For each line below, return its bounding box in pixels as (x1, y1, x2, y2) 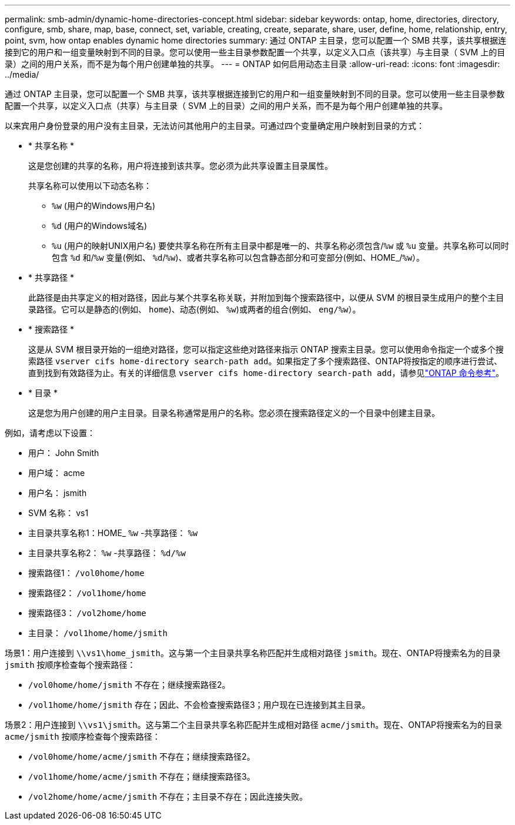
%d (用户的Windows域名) (52, 221, 148, 231)
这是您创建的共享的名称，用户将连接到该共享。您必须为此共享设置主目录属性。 (28, 161, 333, 171)
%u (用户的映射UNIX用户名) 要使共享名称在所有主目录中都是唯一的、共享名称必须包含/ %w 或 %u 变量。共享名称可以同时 (52, 241, 509, 251)
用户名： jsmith (28, 488, 87, 498)
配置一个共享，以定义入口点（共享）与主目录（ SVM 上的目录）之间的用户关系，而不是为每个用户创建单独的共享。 (5, 101, 448, 111)
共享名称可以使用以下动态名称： (28, 181, 152, 191)
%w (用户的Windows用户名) (52, 201, 156, 211)
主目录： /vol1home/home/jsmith (28, 628, 168, 638)
